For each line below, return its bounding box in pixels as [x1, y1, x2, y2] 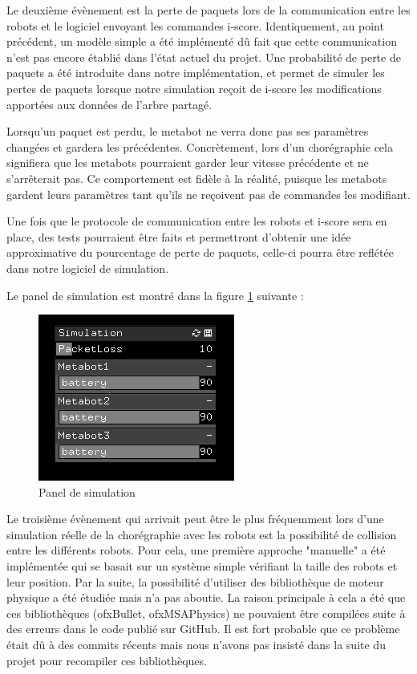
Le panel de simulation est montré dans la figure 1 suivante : [6, 286, 304, 303]
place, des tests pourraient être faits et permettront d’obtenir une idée [6, 228, 351, 245]
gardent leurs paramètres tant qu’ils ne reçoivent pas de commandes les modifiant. [6, 185, 411, 202]
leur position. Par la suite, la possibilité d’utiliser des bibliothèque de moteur [6, 573, 384, 590]
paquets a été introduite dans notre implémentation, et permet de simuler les [6, 64, 385, 81]
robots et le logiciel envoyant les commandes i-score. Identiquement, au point [6, 17, 384, 34]
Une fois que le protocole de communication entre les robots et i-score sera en [6, 213, 387, 229]
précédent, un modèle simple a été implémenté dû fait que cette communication [6, 33, 397, 50]
